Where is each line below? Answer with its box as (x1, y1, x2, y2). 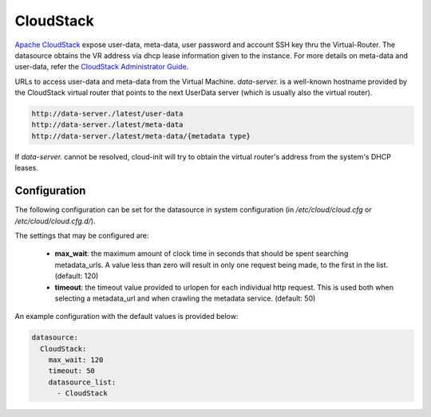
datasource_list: (48, 377, 117, 387)
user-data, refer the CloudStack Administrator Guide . (14, 62, 189, 72)
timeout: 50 (48, 367, 96, 376)
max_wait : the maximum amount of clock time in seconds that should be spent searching (54, 249, 349, 258)
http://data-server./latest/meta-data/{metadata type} (31, 132, 251, 140)
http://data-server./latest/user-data (31, 109, 184, 119)
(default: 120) (54, 271, 99, 281)
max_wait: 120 (48, 356, 104, 364)
